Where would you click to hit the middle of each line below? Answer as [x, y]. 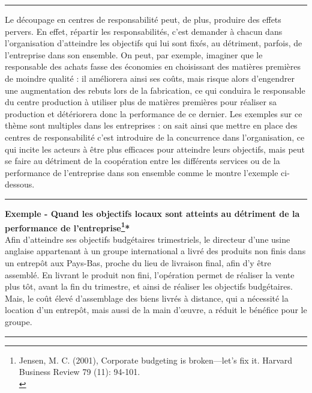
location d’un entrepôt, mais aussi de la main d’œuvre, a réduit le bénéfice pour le [156, 310]
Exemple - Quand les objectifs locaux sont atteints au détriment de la [152, 213]
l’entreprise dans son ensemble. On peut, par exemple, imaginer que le [134, 54]
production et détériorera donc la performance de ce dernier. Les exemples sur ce [154, 113]
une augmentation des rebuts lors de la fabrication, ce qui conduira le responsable [155, 90]
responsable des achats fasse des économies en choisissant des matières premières [153, 66]
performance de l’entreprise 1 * [67, 227]
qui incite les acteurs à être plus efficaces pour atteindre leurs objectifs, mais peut [155, 149]
